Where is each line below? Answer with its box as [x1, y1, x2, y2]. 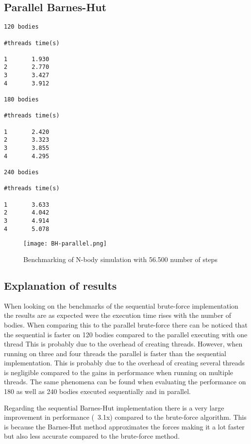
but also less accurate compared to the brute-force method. [4, 431, 180, 441]
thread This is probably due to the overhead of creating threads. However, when [4, 339, 243, 349]
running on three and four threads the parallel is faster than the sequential [4, 348, 226, 358]
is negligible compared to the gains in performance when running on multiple [4, 367, 234, 377]
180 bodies [4, 96, 39, 103]
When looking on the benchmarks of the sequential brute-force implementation [4, 300, 238, 311]
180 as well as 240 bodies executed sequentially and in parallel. [4, 386, 191, 396]
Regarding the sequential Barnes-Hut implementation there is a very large [4, 402, 224, 412]
